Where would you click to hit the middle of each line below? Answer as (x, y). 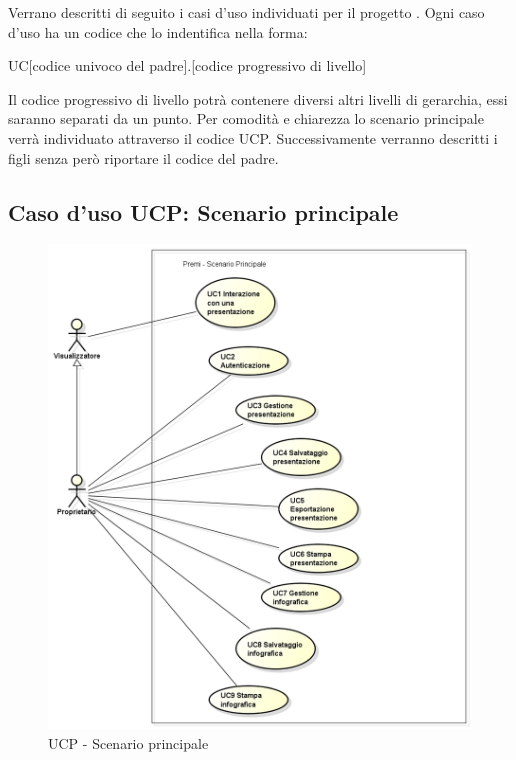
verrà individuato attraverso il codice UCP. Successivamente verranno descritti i (253, 137)
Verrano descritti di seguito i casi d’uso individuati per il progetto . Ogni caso (246, 12)
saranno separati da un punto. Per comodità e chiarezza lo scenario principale (246, 118)
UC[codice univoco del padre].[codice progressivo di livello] (187, 65)
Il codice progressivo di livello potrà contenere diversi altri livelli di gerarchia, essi (258, 98)
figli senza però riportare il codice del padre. (143, 157)
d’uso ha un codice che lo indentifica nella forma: (158, 31)
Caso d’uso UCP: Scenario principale (203, 211)
